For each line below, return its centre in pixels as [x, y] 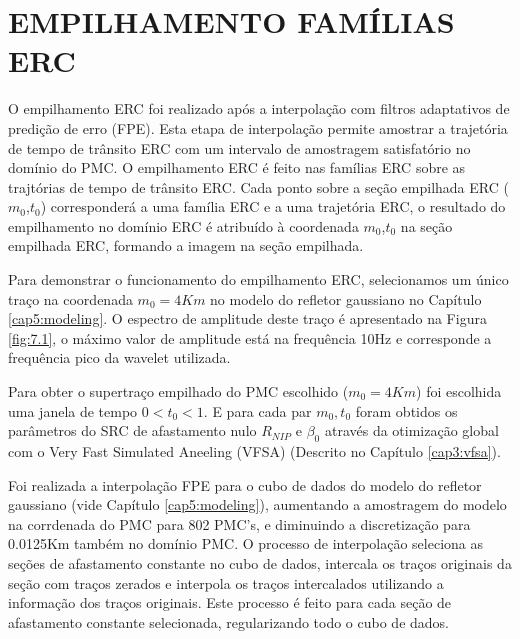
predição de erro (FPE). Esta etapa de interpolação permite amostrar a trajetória [258, 127]
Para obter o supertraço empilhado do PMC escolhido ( [178, 391]
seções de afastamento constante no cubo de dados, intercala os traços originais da [260, 562]
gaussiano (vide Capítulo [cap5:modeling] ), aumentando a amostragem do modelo [257, 504]
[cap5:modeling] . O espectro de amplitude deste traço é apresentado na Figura [247, 318]
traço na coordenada [70, 298]
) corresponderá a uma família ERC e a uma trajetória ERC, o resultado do [273, 206]
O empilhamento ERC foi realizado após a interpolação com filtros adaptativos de [259, 108]
